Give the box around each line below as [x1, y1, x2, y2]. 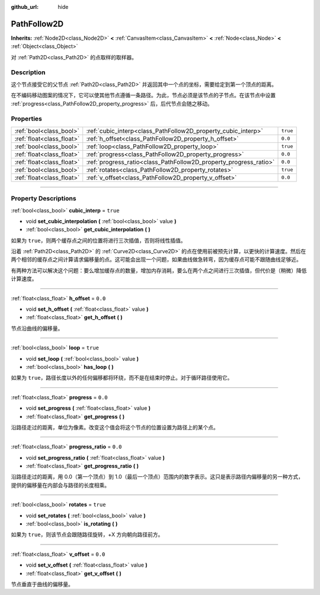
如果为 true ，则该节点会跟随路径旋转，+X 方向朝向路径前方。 [11, 531, 164, 538]
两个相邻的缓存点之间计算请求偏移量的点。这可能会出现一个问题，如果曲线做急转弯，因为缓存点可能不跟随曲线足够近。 [11, 256, 302, 263]
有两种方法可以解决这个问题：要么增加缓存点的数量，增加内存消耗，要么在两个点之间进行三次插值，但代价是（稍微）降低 [11, 267, 307, 274]
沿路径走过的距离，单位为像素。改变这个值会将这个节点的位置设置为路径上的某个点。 [11, 424, 219, 431]
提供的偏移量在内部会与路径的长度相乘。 [11, 481, 110, 489]
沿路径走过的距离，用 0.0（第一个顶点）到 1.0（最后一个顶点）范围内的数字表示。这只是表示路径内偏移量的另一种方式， [11, 473, 304, 481]
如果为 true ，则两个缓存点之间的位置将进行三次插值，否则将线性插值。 [11, 237, 186, 244]
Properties [11, 114, 43, 123]
